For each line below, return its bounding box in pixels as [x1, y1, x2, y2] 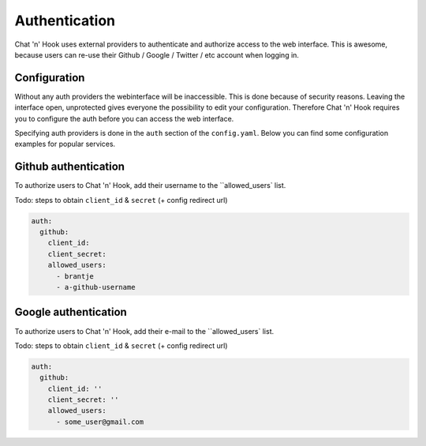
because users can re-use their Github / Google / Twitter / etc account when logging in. [14, 50, 300, 59]
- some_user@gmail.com [56, 417, 144, 426]
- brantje [56, 272, 95, 280]
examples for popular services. [14, 139, 116, 149]
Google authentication [14, 305, 128, 319]
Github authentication [14, 160, 125, 174]
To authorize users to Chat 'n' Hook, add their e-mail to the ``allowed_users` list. [14, 326, 275, 335]
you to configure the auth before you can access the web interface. [14, 114, 234, 123]
